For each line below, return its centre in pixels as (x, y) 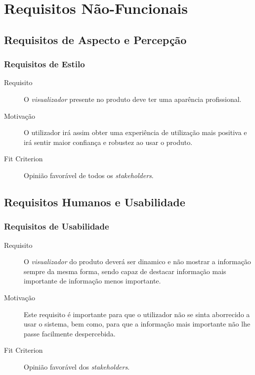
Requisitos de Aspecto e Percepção (95, 39)
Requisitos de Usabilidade (57, 226)
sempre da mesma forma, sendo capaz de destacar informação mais (125, 271)
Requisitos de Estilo (44, 64)
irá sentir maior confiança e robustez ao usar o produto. (108, 142)
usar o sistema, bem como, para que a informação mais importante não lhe (137, 324)
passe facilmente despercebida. (70, 333)
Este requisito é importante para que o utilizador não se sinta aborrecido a (137, 314)
